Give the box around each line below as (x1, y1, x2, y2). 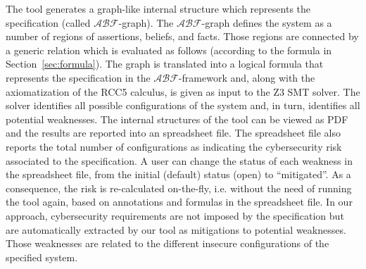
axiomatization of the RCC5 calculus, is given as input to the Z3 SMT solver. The (6, 84, 360, 99)
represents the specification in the (6, 70, 151, 85)
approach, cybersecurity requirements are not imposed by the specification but (6, 208, 344, 223)
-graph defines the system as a (201, 15, 332, 30)
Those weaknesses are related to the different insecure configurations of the (6, 236, 329, 251)
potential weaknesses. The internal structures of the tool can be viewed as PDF (6, 111, 348, 126)
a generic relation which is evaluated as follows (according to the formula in (6, 42, 332, 57)
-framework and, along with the (178, 70, 315, 85)
